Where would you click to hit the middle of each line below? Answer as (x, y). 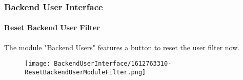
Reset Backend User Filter (52, 27)
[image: (38, 64)
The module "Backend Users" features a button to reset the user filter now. (122, 47)
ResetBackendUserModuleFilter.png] (85, 72)
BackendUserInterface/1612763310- (113, 64)
